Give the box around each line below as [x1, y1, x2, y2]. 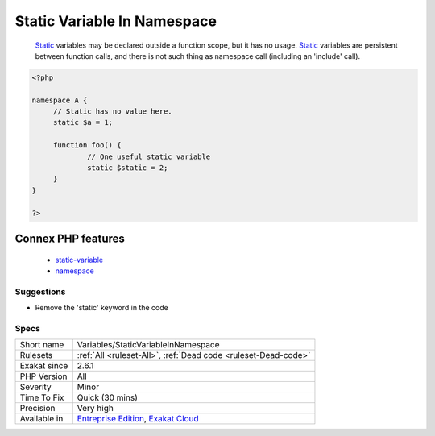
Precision [19, 403, 56, 414]
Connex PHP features [14, 232, 125, 246]
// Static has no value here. [52, 107, 172, 116]
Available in [19, 413, 64, 425]
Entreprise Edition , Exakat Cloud [77, 413, 199, 425]
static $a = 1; [52, 118, 113, 127]
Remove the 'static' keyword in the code [35, 303, 168, 313]
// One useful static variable [87, 152, 211, 161]
